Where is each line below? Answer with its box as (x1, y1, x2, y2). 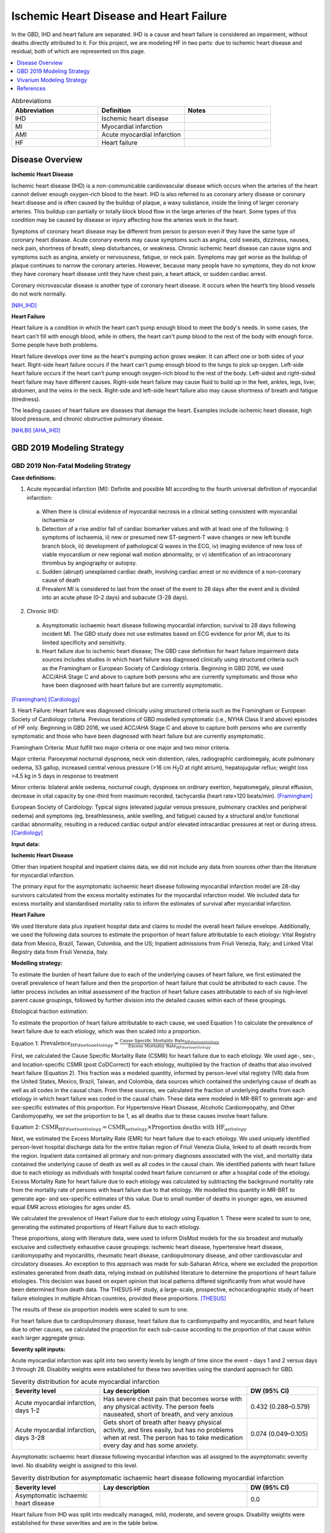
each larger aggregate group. (11, 1334, 86, 1342)
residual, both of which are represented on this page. (11, 48, 146, 55)
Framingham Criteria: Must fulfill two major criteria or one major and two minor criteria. (11, 744, 230, 751)
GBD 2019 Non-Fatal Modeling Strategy (11, 461, 131, 470)
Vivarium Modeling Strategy (17, 76, 88, 83)
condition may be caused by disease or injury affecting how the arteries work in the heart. (11, 216, 239, 224)
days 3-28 (15, 1434, 45, 1442)
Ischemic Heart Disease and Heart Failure (11, 9, 227, 23)
